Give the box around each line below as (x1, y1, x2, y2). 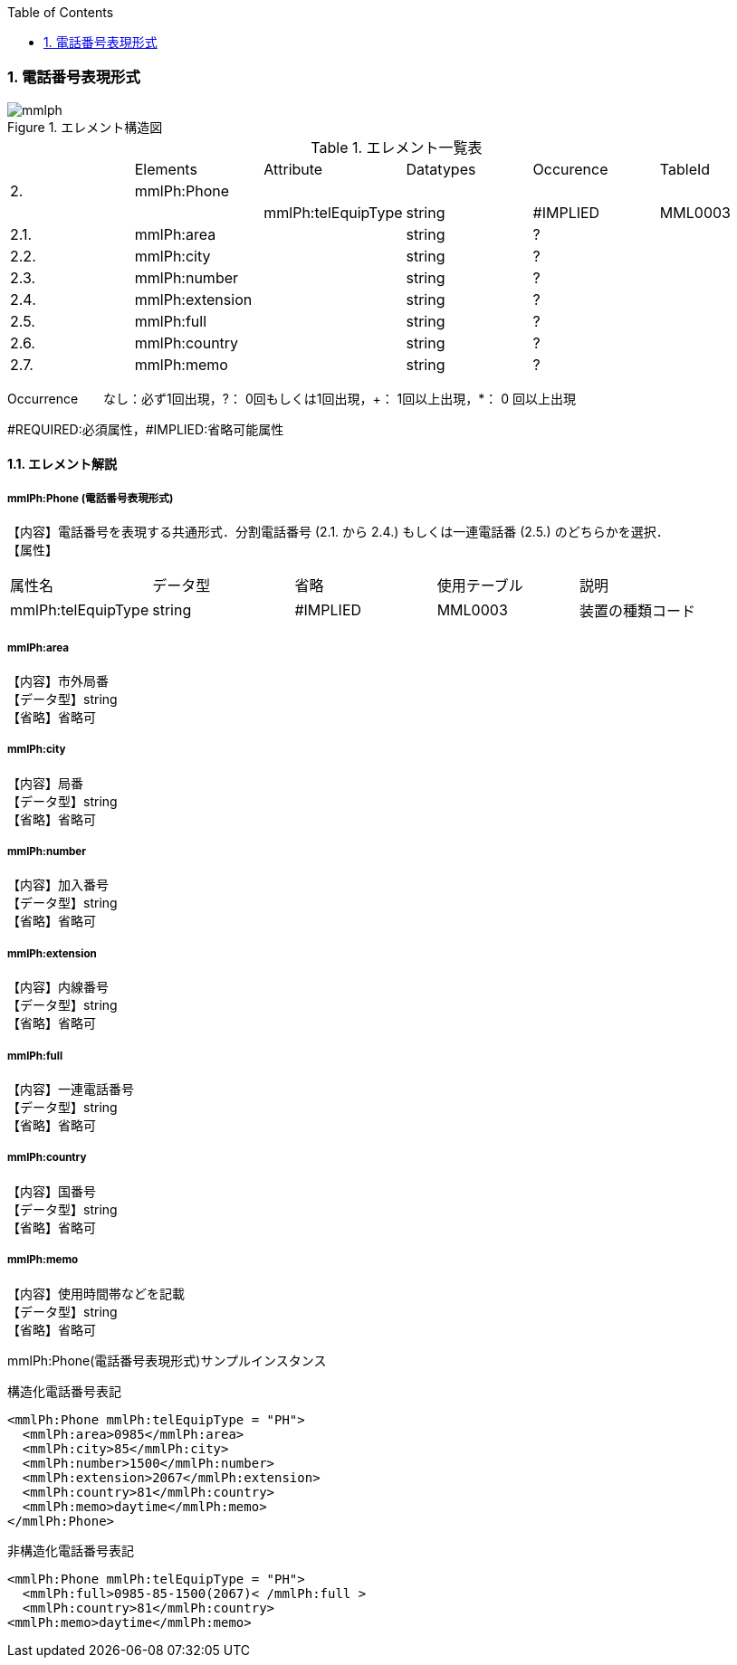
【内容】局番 (7, 775, 83, 791)
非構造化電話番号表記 (7, 1542, 134, 1558)
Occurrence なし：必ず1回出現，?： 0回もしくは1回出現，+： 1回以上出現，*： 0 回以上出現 (7, 390, 577, 406)
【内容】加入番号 (7, 877, 109, 893)
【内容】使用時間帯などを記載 (7, 1285, 185, 1301)
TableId (659, 159, 711, 178)
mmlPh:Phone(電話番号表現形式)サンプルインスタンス (7, 1352, 327, 1368)
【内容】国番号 (7, 1183, 96, 1199)
